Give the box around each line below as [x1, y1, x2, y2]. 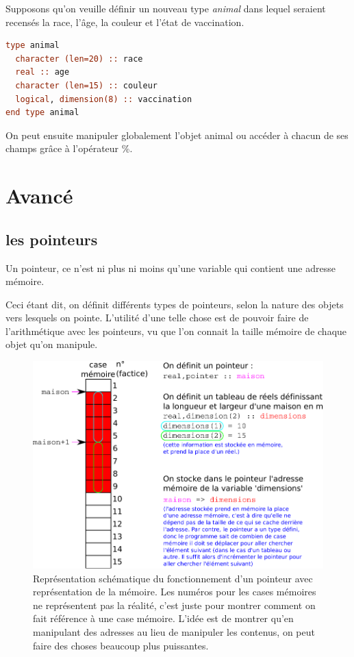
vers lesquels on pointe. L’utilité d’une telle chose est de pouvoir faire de [5, 310, 309, 325]
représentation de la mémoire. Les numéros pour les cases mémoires [33, 584, 316, 599]
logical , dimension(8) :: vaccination [15, 94, 192, 104]
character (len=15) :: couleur [15, 80, 157, 90]
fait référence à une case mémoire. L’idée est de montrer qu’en [33, 611, 294, 625]
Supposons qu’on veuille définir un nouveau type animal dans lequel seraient [5, 1, 326, 15]
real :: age [15, 67, 70, 77]
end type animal [5, 108, 79, 118]
